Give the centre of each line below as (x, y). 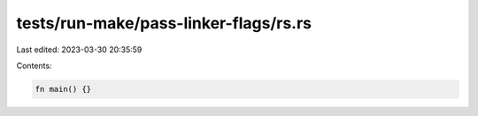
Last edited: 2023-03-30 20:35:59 (79, 50)
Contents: (34, 66)
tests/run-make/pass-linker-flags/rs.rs (164, 23)
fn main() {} (63, 89)
